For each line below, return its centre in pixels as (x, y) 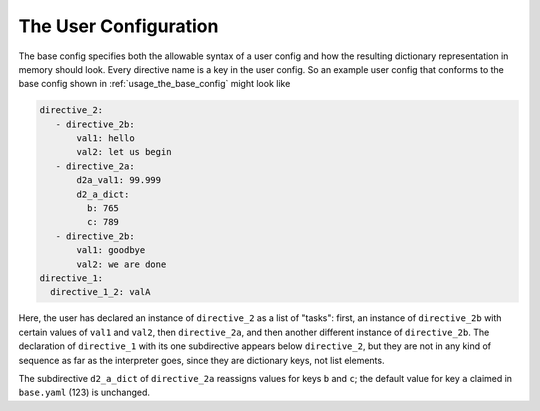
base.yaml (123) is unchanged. (84, 392)
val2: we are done (121, 264)
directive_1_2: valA (100, 292)
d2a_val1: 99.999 (119, 180)
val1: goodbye (111, 250)
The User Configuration (118, 26)
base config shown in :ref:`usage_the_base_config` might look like (154, 84)
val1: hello (105, 138)
